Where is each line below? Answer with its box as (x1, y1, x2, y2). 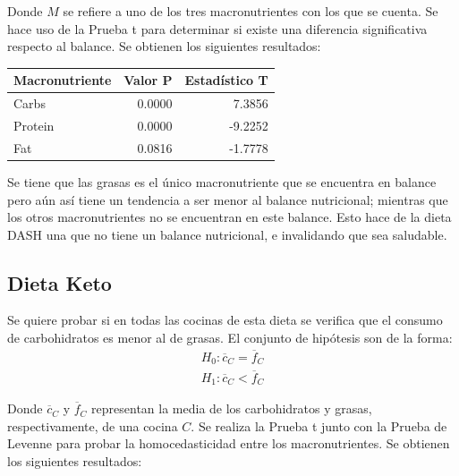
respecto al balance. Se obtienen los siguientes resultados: (7, 37, 321, 55)
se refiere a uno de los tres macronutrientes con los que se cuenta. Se (63, 2, 438, 20)
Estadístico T (184, 71, 268, 89)
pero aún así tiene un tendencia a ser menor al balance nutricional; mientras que (7, 190, 448, 208)
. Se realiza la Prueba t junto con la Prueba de (191, 416, 447, 435)
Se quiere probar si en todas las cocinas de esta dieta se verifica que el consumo (7, 310, 443, 329)
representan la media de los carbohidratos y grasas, (91, 399, 372, 418)
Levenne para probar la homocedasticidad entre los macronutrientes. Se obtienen (7, 434, 450, 453)
